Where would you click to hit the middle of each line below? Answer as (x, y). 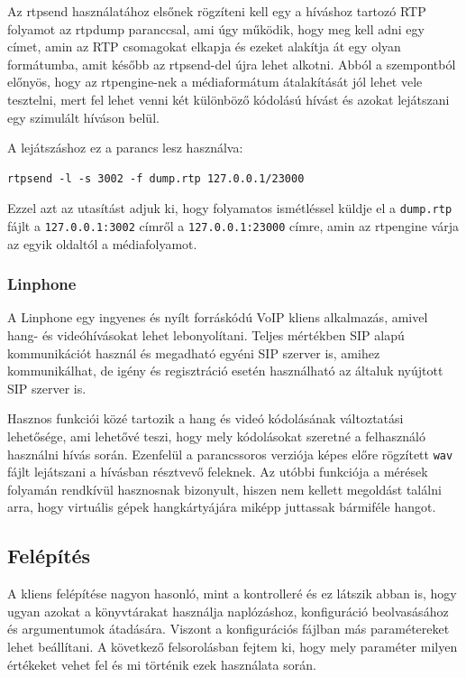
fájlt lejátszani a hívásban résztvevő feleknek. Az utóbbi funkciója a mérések (218, 472)
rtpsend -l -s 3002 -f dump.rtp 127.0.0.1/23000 (156, 178)
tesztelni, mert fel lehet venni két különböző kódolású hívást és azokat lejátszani (228, 99)
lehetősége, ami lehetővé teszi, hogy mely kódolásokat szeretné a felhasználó (216, 436)
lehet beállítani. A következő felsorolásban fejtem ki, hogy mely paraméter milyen (233, 647)
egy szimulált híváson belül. (83, 117)
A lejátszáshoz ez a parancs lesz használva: (125, 148)
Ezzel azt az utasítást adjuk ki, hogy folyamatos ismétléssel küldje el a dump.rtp (230, 208)
